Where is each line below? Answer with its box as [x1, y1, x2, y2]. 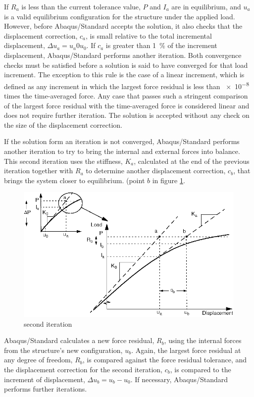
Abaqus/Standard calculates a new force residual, [4, 335, 154, 346]
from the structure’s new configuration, [4, 345, 123, 355]
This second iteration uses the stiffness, [4, 155, 123, 166]
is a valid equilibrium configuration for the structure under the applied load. [4, 11, 235, 21]
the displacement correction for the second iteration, [4, 364, 162, 374]
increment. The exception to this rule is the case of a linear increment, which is [4, 69, 245, 80]
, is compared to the [170, 364, 231, 374]
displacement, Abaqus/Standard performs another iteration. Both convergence [4, 50, 242, 60]
